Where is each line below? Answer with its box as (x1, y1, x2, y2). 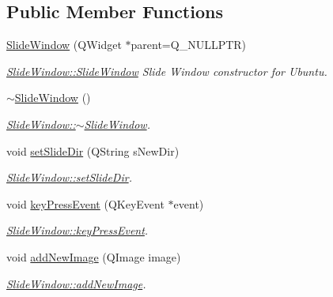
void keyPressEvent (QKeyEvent (6, 195, 165, 212)
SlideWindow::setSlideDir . (6, 169, 132, 186)
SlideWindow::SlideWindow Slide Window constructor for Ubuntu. (6, 62, 327, 79)
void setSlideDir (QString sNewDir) (6, 142, 180, 159)
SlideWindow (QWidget (6, 36, 122, 53)
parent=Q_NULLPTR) (131, 36, 247, 53)
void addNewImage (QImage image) (6, 248, 181, 265)
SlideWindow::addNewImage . (6, 275, 146, 291)
